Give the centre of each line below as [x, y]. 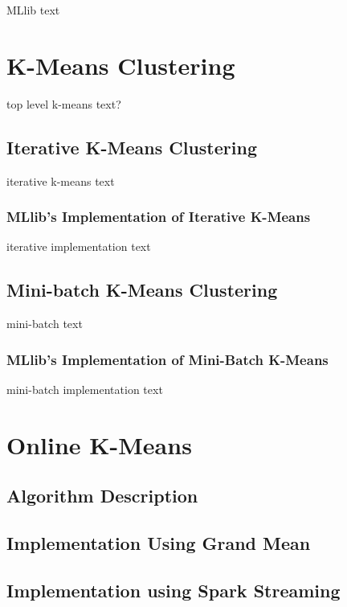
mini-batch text [45, 324]
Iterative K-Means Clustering [132, 147]
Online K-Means [99, 444]
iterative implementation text [79, 246]
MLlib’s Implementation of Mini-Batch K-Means [167, 359]
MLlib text [33, 10]
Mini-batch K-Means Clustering [142, 290]
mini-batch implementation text [85, 389]
